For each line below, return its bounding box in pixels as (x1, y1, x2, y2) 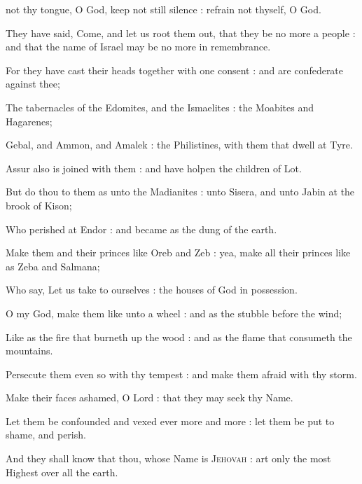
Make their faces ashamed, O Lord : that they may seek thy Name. (6, 390, 293, 405)
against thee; (6, 76, 60, 91)
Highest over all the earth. (6, 464, 118, 479)
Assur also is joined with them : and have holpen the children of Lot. (6, 160, 302, 175)
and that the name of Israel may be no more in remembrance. (6, 39, 271, 54)
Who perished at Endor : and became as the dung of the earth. (6, 221, 277, 236)
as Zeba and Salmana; (6, 258, 100, 273)
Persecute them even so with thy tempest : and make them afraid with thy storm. (6, 366, 357, 381)
